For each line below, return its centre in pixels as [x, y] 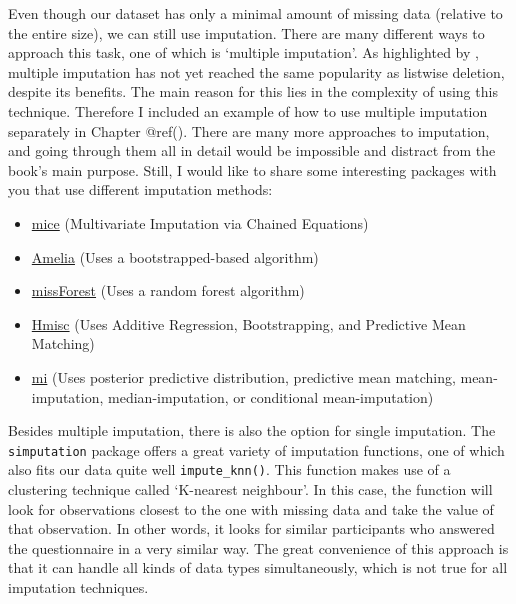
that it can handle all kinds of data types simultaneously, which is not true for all [258, 567]
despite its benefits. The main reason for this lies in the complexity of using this [253, 91]
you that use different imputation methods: [140, 189]
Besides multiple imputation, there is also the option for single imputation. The [252, 430]
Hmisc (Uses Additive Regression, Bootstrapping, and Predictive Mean [248, 323]
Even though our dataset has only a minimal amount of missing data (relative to [255, 13]
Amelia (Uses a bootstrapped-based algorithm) [175, 256]
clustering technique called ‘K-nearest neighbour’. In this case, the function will [250, 489]
